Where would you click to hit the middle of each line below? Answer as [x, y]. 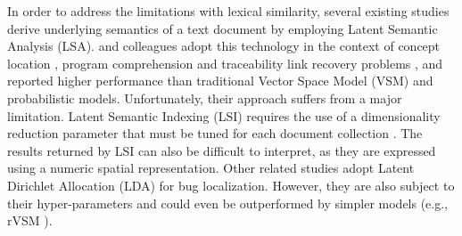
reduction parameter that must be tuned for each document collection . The [215, 133]
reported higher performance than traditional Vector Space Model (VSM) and [220, 81]
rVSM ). [30, 220]
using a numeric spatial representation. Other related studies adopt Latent [211, 168]
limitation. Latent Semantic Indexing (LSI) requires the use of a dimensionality [224, 115]
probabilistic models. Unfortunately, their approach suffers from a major [205, 98]
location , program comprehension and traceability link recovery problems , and [225, 63]
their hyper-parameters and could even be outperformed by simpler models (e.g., [228, 203]
